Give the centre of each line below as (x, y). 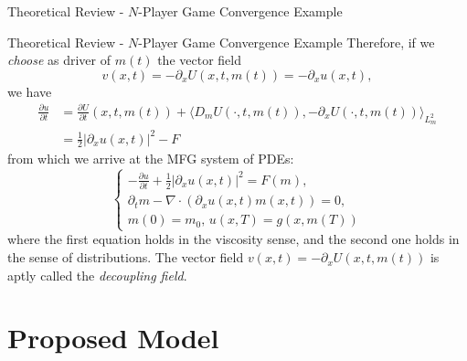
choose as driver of (59, 60)
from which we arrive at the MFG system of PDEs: (151, 159)
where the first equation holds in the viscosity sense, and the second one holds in (233, 239)
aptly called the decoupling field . (97, 275)
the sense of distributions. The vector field (126, 257)
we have (30, 91)
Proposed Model (113, 338)
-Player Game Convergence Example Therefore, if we (287, 42)
